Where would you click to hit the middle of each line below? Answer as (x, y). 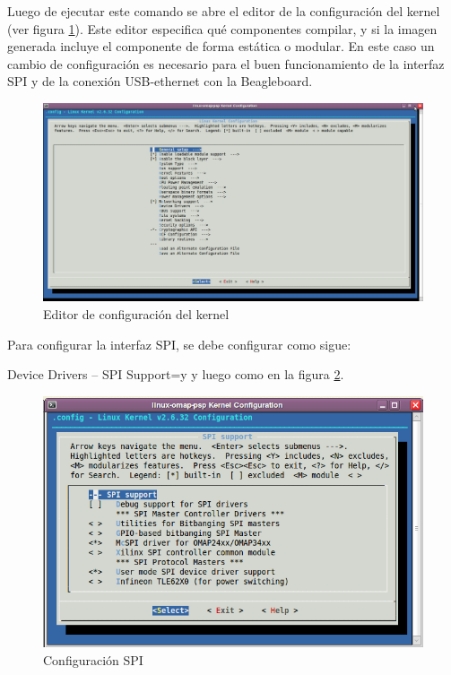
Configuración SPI (93, 660)
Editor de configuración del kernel (136, 314)
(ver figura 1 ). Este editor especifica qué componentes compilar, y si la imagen (222, 28)
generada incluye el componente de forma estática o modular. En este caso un (221, 46)
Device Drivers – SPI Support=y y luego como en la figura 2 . (176, 374)
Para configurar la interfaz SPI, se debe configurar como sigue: (179, 344)
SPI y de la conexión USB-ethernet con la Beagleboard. (160, 81)
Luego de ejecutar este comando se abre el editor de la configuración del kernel (224, 11)
